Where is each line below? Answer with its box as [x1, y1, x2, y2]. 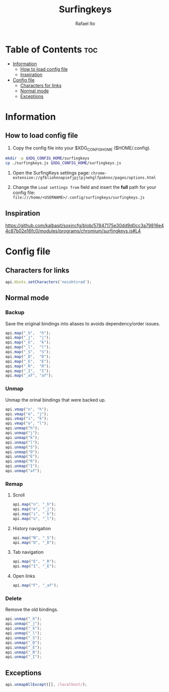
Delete [5, 595, 22, 602]
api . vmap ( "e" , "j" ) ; [5, 411, 49, 416]
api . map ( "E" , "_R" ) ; [12, 559, 56, 564]
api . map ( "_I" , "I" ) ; [5, 368, 51, 374]
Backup [5, 309, 24, 316]
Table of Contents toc [5, 43, 98, 55]
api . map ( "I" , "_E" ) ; [12, 564, 56, 569]
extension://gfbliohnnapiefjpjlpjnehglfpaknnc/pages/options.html [12, 175, 156, 181]
